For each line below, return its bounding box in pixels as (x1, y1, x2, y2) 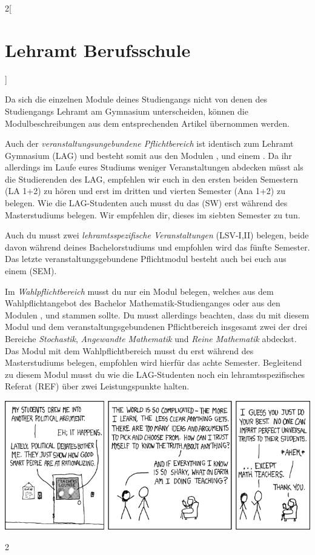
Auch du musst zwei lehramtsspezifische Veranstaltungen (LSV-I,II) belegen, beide (5, 229, 309, 241)
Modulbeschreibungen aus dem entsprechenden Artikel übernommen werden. (5, 116, 290, 129)
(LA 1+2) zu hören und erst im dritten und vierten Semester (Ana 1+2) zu (5, 184, 285, 197)
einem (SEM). (5, 264, 57, 277)
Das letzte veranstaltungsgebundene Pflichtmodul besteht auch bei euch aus (5, 252, 287, 265)
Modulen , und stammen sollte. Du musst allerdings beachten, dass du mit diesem (5, 308, 310, 321)
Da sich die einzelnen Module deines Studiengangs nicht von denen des (5, 93, 267, 106)
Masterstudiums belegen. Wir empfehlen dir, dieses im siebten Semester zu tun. (5, 208, 300, 221)
